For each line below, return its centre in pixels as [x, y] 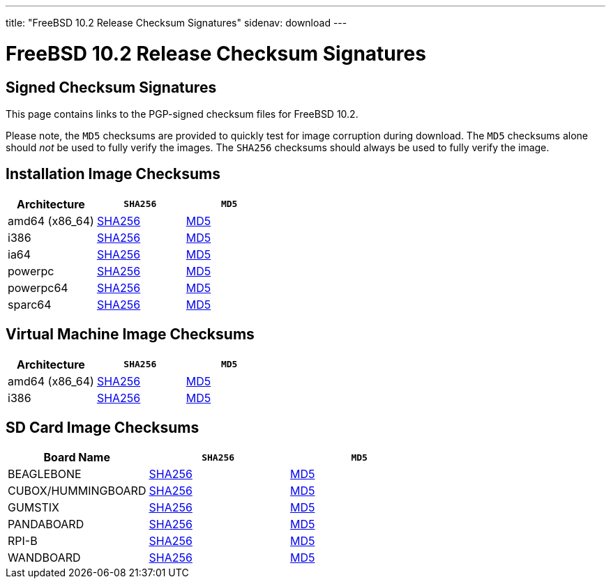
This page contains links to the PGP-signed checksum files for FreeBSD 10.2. [182, 114]
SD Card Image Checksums [103, 428]
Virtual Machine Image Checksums [130, 335]
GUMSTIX [34, 508]
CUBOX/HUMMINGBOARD [77, 491]
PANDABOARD [46, 524]
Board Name [77, 458]
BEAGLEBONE [45, 474]
